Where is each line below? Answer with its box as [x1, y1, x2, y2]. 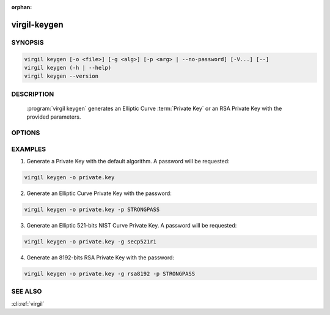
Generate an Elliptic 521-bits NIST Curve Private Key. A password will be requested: [26, 221, 237, 229]
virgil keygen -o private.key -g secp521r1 [24, 238, 157, 245]
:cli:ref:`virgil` [11, 300, 45, 307]
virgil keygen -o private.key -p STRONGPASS [24, 206, 160, 213]
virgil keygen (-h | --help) [24, 64, 112, 71]
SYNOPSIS [11, 38, 44, 46]
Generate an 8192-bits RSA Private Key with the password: [26, 254, 174, 261]
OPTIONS [11, 128, 40, 137]
